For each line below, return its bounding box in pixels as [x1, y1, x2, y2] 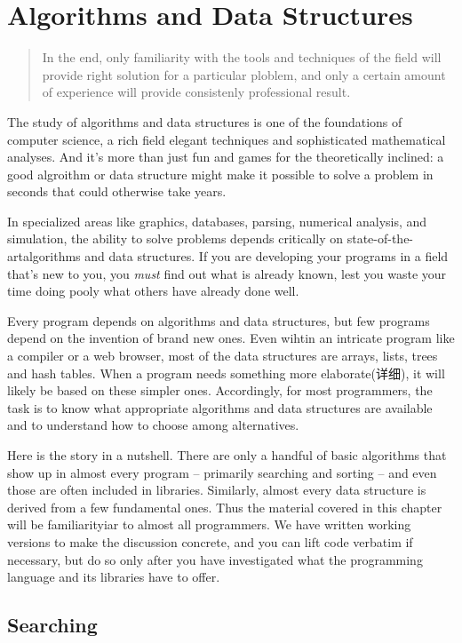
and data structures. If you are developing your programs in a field [84, 247, 449, 266]
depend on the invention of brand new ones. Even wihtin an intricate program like [7, 329, 455, 347]
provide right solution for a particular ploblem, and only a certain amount [42, 65, 446, 83]
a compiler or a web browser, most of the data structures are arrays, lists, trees [7, 346, 438, 365]
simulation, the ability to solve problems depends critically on [7, 229, 344, 248]
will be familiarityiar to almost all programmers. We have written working [7, 515, 411, 534]
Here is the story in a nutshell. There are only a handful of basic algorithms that [7, 446, 447, 464]
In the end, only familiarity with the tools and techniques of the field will [42, 48, 442, 67]
